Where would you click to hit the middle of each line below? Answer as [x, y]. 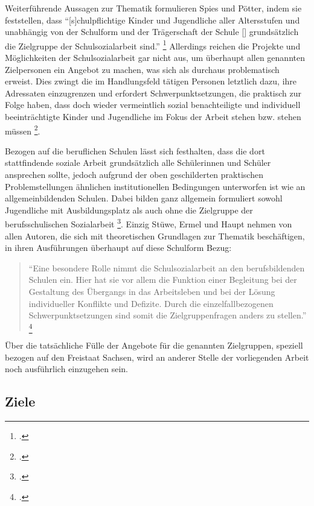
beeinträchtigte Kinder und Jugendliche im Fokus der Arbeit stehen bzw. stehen [153, 116]
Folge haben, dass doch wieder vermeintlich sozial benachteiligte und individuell [153, 105]
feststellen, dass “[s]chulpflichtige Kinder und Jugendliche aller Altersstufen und [152, 20]
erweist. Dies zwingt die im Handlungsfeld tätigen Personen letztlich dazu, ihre [151, 81]
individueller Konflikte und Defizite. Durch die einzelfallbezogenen [151, 303]
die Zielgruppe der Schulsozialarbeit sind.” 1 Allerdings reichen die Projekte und [153, 45]
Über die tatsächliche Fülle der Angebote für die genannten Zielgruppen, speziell [154, 345]
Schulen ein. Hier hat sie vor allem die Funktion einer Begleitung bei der [163, 280]
